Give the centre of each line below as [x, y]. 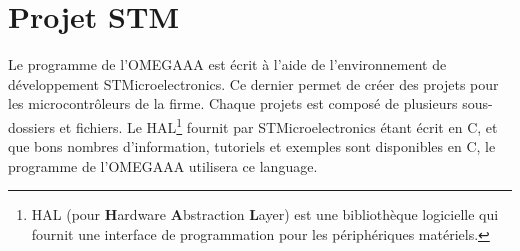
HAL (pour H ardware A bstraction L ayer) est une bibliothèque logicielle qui [265, 214]
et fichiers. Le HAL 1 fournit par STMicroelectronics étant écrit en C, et [278, 125]
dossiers [31, 126]
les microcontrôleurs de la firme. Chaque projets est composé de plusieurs [233, 103]
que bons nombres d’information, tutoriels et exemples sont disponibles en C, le [252, 146]
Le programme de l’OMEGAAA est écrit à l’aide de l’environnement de [227, 64]
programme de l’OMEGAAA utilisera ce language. [163, 165]
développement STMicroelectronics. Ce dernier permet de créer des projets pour [253, 83]
